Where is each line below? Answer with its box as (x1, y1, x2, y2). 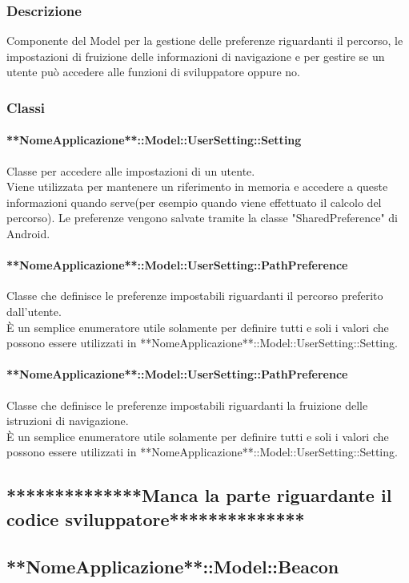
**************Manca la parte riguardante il (6, 483, 392, 508)
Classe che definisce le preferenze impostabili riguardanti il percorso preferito (6, 287, 383, 304)
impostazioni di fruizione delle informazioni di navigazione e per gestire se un (6, 47, 385, 64)
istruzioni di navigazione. (6, 412, 129, 429)
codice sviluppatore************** (6, 506, 305, 531)
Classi (6, 97, 46, 117)
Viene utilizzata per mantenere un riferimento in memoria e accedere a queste (6, 178, 388, 195)
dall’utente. (6, 303, 62, 319)
